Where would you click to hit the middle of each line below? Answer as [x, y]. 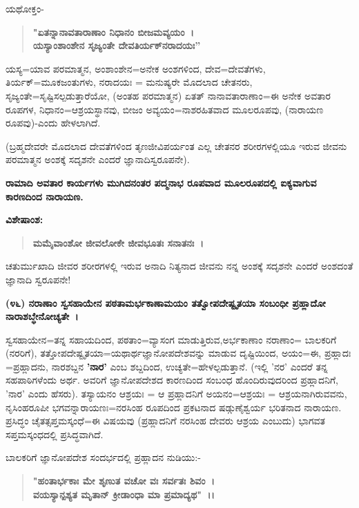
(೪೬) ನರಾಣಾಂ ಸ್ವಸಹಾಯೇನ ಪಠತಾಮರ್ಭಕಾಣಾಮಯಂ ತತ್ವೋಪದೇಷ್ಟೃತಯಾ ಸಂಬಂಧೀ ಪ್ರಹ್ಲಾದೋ [166, 302]
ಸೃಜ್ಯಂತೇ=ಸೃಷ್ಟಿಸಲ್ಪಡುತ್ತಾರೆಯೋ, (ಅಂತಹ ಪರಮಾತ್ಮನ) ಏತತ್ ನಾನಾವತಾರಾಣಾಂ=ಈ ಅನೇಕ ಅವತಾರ [168, 95]
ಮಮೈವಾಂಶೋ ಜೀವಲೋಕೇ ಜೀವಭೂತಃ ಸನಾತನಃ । [118, 242]
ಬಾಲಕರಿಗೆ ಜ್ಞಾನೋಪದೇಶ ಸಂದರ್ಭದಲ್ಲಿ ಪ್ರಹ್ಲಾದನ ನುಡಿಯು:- [103, 457]
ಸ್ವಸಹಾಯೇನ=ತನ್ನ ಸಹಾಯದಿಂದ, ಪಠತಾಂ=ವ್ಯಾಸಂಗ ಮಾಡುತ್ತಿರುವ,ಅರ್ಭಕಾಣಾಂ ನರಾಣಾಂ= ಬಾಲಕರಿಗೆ [171, 339]
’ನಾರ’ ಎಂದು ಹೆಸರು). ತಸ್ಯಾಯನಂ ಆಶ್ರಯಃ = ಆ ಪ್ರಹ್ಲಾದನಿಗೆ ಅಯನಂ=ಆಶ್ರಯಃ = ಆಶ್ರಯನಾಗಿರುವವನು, [176, 394]
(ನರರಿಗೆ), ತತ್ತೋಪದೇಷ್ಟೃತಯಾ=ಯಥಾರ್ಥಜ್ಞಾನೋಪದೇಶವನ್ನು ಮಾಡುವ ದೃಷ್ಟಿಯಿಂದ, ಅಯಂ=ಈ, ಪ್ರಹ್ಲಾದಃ [178, 353]
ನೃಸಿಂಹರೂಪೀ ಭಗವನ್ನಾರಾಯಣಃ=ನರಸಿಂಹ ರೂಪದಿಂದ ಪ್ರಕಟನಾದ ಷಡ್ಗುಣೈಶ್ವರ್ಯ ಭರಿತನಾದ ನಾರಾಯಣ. [174, 407]
